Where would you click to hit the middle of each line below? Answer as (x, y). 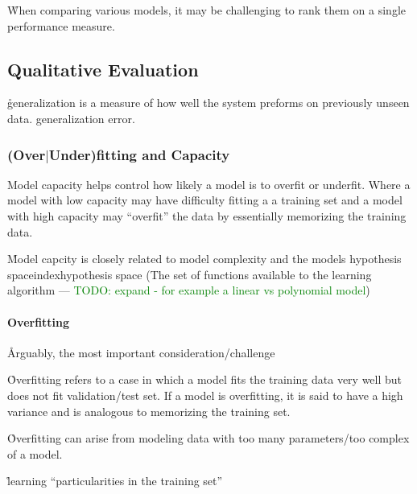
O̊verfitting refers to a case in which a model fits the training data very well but (205, 379)
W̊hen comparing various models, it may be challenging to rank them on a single (207, 10)
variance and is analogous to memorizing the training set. (149, 411)
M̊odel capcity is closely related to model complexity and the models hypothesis (204, 259)
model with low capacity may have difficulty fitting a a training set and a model (205, 200)
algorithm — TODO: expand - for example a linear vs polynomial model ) (189, 290)
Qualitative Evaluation (103, 69)
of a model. (35, 453)
